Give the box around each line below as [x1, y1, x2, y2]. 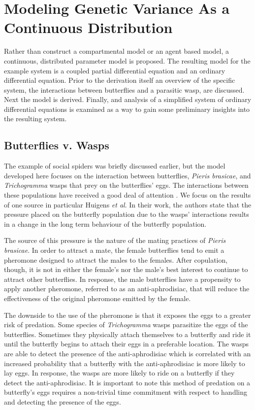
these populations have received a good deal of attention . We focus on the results [4, 190, 251, 200]
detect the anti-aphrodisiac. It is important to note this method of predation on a [4, 377, 251, 387]
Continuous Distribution [4, 17, 173, 37]
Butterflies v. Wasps [4, 137, 109, 153]
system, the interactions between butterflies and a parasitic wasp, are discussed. [4, 84, 245, 95]
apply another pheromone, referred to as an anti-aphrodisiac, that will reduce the [4, 283, 250, 294]
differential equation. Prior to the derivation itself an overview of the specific [4, 75, 235, 85]
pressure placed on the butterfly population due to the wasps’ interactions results [4, 209, 249, 219]
